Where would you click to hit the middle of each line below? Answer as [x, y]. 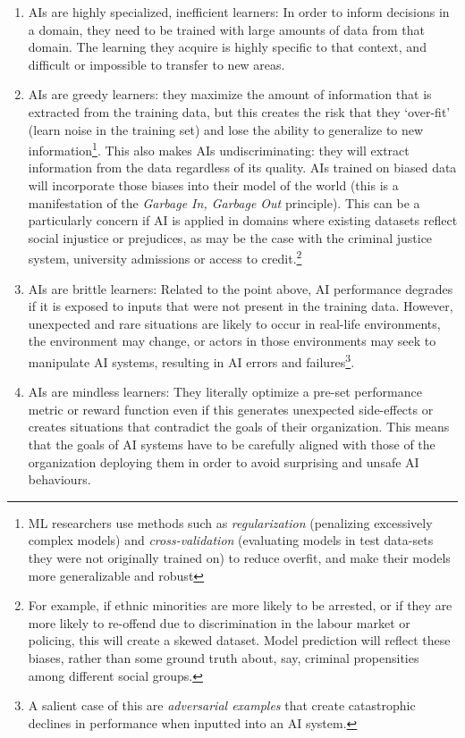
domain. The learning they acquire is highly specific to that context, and [227, 47]
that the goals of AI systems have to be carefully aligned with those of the [232, 444]
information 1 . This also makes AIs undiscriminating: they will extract [219, 149]
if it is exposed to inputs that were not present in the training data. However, [241, 306]
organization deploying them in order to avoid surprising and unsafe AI [224, 461]
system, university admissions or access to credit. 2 [165, 257]
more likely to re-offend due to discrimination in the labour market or [219, 622]
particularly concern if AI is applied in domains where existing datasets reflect [243, 220]
